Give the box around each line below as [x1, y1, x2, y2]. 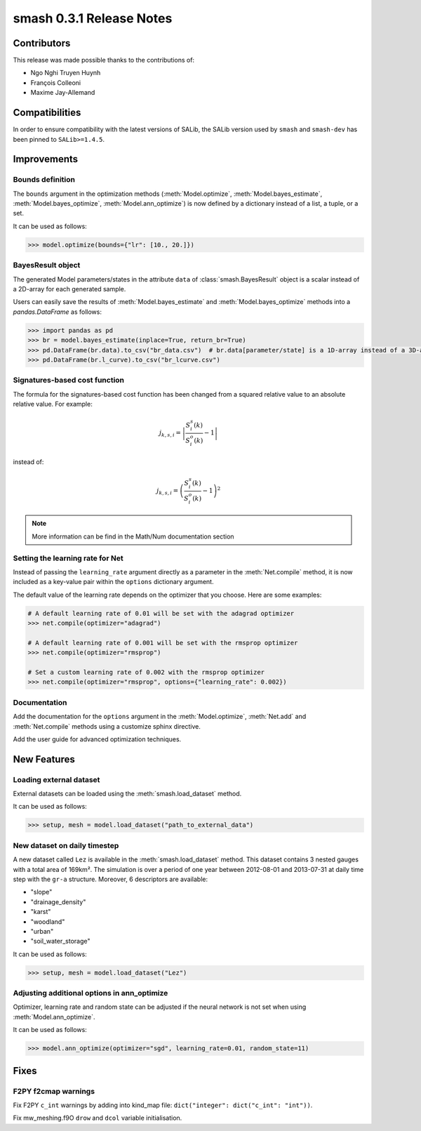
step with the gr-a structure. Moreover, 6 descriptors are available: [13, 875, 208, 883]
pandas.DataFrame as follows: [13, 307, 102, 316]
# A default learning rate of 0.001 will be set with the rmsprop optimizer [27, 639, 298, 647]
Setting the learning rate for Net [13, 553, 123, 563]
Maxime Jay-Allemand [30, 88, 95, 97]
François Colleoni [30, 78, 81, 87]
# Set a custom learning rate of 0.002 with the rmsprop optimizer [27, 668, 265, 677]
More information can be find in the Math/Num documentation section [32, 532, 234, 541]
